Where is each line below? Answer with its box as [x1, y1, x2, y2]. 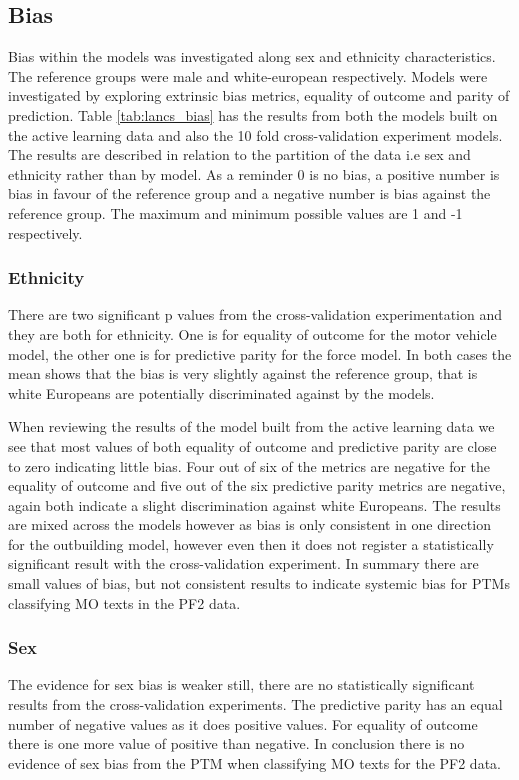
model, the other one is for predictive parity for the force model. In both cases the [8, 343, 512, 364]
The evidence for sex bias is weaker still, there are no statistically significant [8, 674, 475, 695]
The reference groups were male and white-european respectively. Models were [8, 65, 488, 86]
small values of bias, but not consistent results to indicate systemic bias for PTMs [8, 573, 510, 594]
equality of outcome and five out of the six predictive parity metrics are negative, [8, 475, 506, 496]
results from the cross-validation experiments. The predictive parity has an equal [8, 694, 503, 715]
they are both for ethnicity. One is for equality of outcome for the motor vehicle [8, 323, 497, 344]
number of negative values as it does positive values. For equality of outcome [8, 713, 478, 734]
